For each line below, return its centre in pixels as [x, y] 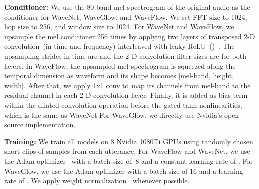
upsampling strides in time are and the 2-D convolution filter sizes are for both [125, 55]
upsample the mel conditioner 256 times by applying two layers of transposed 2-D [130, 36]
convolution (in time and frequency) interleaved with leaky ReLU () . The [119, 46]
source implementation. [40, 125]
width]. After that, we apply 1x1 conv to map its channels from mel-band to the [127, 85]
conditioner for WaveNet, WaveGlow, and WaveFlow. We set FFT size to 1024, [126, 16]
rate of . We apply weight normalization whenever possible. [97, 181]
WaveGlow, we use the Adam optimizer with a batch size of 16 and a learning [124, 171]
